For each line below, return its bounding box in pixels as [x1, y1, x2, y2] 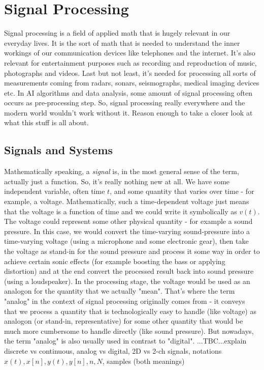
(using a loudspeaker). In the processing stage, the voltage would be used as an [4, 275, 250, 286]
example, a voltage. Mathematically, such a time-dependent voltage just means [4, 196, 249, 207]
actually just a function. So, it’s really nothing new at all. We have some [4, 176, 230, 186]
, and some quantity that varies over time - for [110, 186, 254, 196]
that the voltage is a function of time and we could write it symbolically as [4, 206, 237, 216]
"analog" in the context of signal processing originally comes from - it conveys [4, 295, 245, 306]
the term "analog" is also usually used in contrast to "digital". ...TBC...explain [4, 335, 247, 346]
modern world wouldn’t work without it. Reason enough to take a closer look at [4, 107, 253, 118]
